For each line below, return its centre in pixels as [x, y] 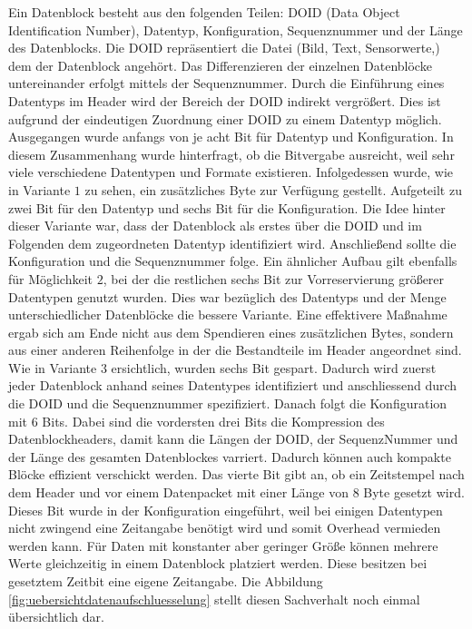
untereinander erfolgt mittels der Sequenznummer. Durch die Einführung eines [226, 83]
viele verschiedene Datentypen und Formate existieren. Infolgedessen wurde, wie [231, 172]
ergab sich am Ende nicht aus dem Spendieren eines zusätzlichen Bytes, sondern [231, 332]
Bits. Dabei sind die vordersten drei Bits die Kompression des [213, 421]
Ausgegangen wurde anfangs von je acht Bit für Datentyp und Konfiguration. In [231, 137]
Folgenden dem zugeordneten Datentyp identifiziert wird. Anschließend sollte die [232, 243]
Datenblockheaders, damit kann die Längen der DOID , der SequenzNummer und [233, 439]
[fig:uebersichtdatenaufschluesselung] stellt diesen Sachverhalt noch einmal [214, 599]
